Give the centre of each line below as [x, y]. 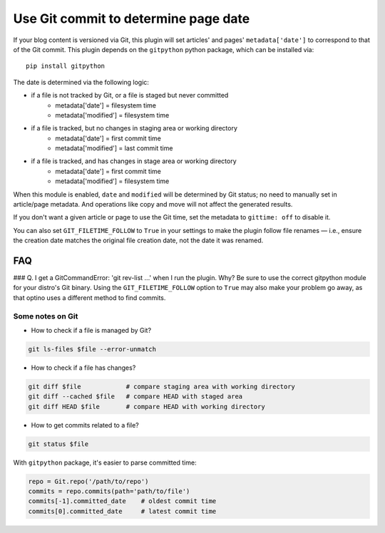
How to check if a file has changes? [83, 368]
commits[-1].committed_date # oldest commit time [122, 501]
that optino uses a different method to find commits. [89, 297]
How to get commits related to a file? [85, 425]
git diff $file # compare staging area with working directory [162, 386]
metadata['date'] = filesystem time [106, 105]
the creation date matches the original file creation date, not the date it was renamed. [138, 240]
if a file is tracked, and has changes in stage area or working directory [134, 161]
